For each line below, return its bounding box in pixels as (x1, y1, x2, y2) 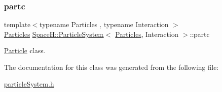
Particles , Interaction (115, 29, 179, 39)
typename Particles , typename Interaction (39, 19, 169, 30)
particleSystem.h (4, 78, 54, 89)
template (4, 19, 31, 30)
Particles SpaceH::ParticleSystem (4, 29, 104, 39)
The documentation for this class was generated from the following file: (4, 62, 219, 72)
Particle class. (4, 45, 45, 56)
